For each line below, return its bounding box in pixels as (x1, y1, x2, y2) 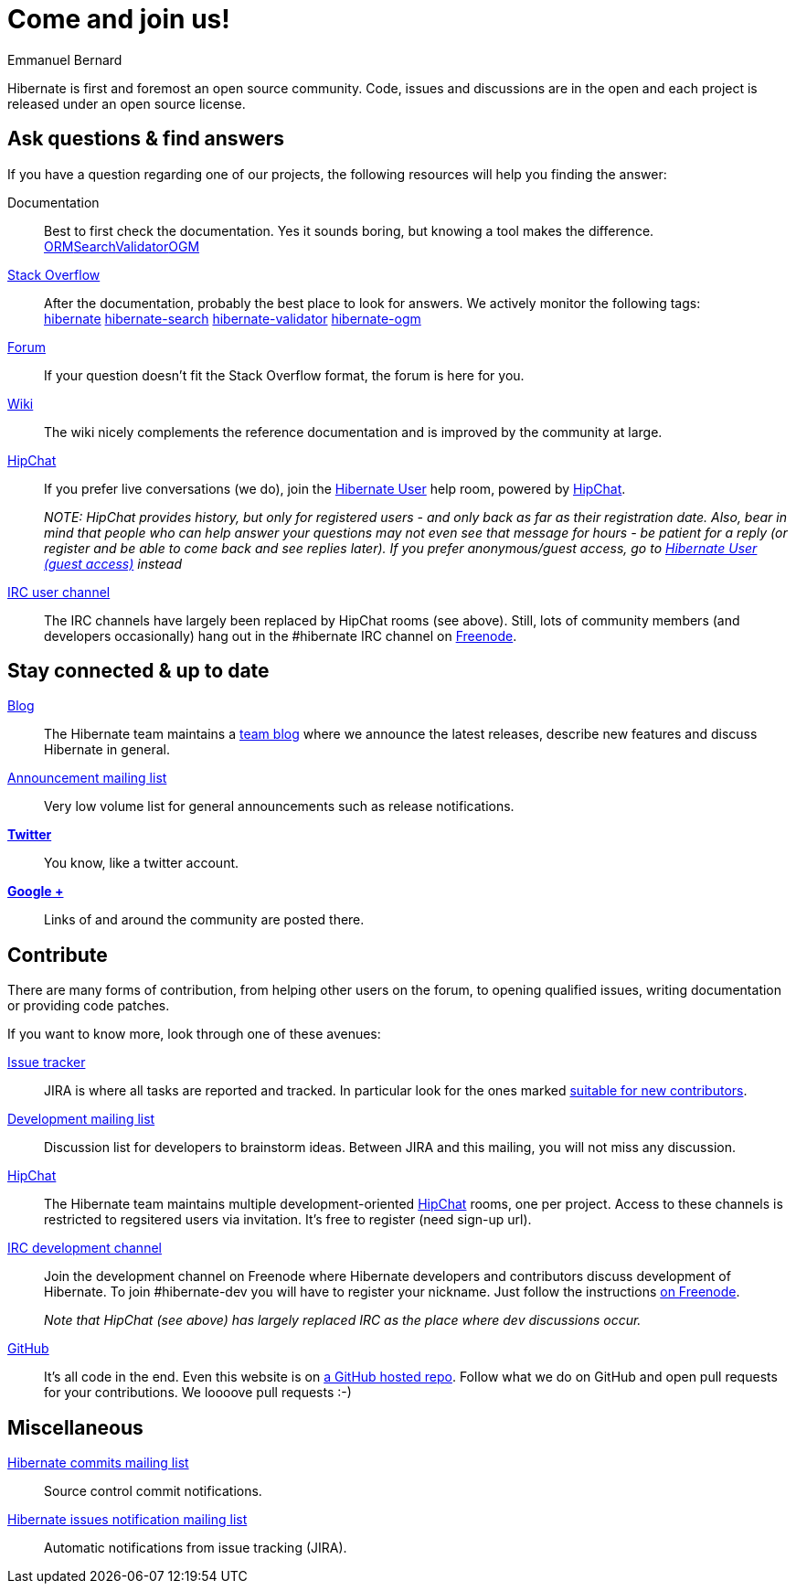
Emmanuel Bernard (7, 51, 122, 68)
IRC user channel (7, 583, 111, 600)
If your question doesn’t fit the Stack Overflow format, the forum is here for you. (44, 367, 525, 383)
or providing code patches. (7, 998, 170, 1014)
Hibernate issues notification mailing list (7, 1511, 248, 1528)
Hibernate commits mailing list (7, 1455, 189, 1471)
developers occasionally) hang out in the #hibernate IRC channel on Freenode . (44, 627, 517, 644)
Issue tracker (7, 1054, 86, 1071)
